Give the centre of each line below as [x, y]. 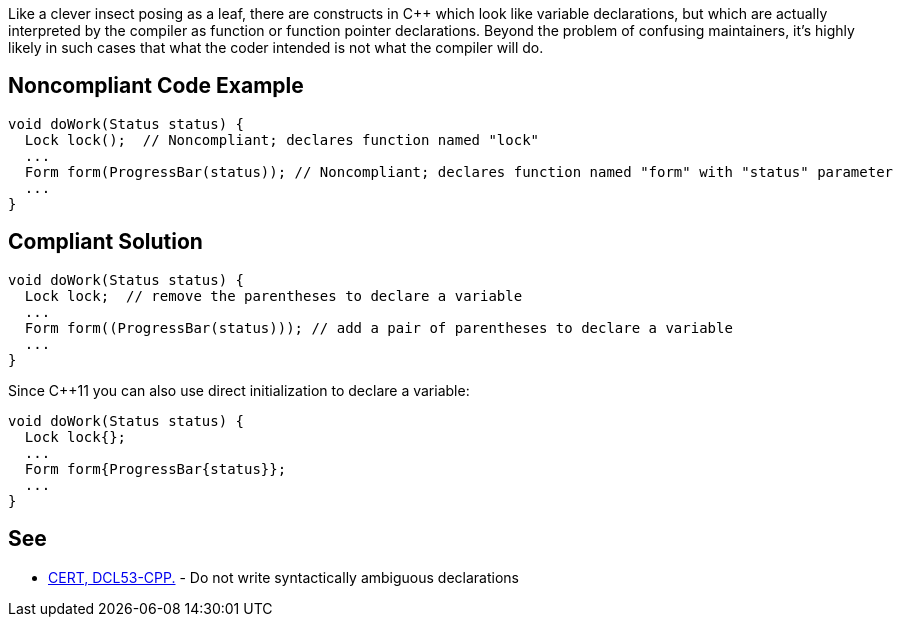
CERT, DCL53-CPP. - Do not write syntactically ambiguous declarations [283, 577]
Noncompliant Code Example [156, 86]
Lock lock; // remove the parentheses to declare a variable [273, 295]
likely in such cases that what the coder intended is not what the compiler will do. [276, 47]
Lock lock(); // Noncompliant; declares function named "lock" [282, 139]
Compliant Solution [105, 242]
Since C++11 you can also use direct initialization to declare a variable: [239, 390]
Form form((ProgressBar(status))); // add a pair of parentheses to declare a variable [378, 327]
